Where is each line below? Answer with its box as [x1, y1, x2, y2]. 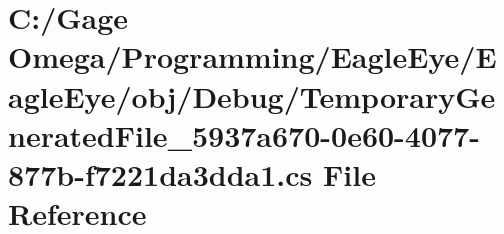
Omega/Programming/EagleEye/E [8, 36, 497, 77]
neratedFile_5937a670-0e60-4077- [8, 114, 480, 155]
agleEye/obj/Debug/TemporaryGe [8, 75, 496, 116]
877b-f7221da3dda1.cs [8, 153, 313, 194]
